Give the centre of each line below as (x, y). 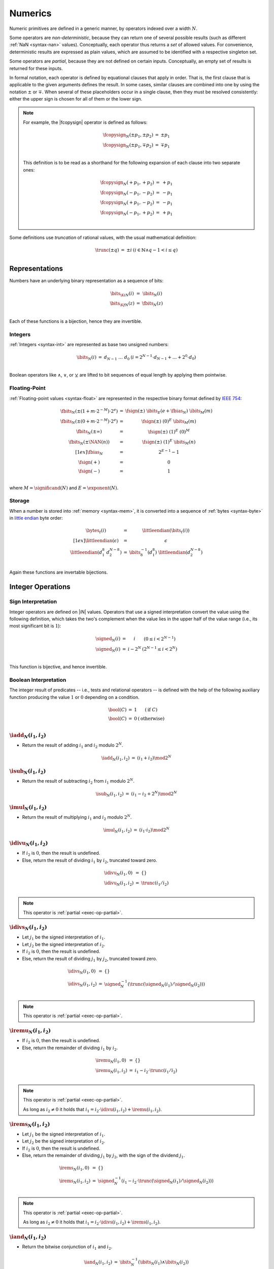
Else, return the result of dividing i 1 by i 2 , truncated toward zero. (90, 861)
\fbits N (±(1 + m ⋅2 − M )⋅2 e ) (89, 411)
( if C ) (151, 710)
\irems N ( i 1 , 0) (74, 1168)
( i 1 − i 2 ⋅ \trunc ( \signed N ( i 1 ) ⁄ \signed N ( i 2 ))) (167, 1181)
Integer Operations (40, 587)
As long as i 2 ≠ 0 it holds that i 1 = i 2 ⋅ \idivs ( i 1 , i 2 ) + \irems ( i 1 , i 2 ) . (92, 1222)
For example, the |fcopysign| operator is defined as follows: (85, 122)
